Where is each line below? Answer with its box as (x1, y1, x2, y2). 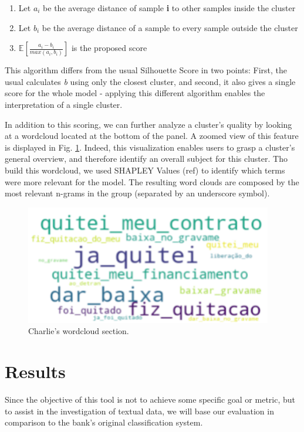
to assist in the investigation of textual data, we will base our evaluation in (5, 404, 274, 417)
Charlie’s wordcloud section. (28, 325, 129, 337)
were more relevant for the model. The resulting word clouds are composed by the (5, 175, 299, 188)
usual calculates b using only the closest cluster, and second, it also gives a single (5, 75, 296, 87)
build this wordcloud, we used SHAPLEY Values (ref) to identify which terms (5, 164, 285, 176)
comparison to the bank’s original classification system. (5, 416, 203, 428)
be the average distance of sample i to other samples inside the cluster (43, 2, 296, 13)
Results (5, 359, 66, 383)
